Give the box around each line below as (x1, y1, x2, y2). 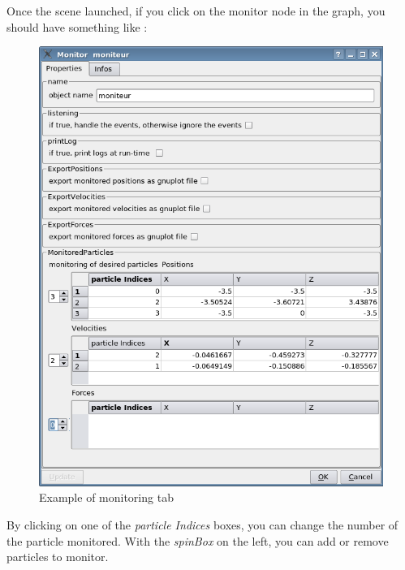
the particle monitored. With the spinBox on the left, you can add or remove (6, 532, 389, 549)
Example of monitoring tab (39, 489, 174, 506)
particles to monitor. (6, 548, 109, 565)
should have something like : (6, 18, 148, 35)
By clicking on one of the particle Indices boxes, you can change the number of (6, 516, 399, 533)
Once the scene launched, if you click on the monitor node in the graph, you (6, 2, 386, 19)
